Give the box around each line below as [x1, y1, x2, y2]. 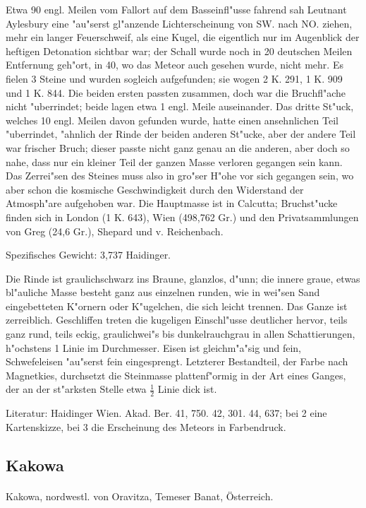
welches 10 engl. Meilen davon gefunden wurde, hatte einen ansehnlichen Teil [6, 112, 338, 127]
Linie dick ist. [157, 382, 217, 396]
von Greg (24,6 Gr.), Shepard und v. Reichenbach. [6, 223, 224, 238]
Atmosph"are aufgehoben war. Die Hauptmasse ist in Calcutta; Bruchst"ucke [6, 196, 338, 211]
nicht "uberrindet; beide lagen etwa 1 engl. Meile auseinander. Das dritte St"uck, [6, 99, 354, 114]
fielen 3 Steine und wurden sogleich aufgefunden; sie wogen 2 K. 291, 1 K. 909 [6, 71, 343, 85]
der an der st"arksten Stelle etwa [6, 382, 147, 396]
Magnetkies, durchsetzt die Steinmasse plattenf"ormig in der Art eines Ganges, [6, 367, 346, 382]
